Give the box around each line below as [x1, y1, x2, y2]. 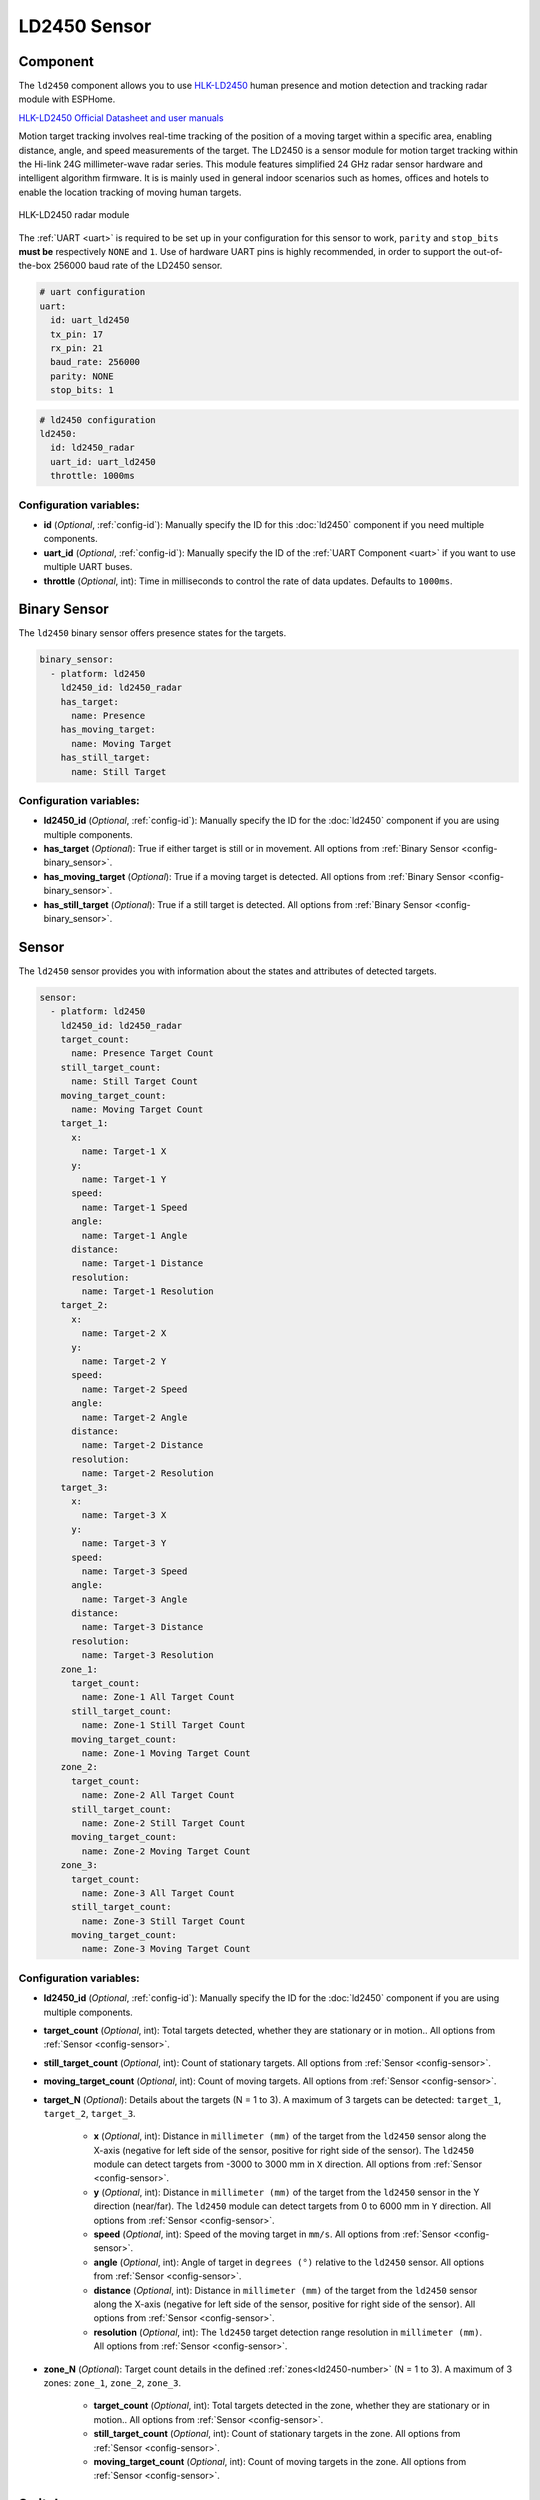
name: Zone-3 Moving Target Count [81, 1943, 251, 1955]
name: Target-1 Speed [81, 1201, 188, 1213]
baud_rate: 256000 [50, 356, 140, 368]
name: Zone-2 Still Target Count [81, 1817, 246, 1829]
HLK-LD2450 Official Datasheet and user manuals [18, 111, 224, 124]
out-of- [473, 245, 504, 257]
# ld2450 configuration [39, 414, 157, 425]
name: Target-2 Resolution [81, 1468, 214, 1479]
